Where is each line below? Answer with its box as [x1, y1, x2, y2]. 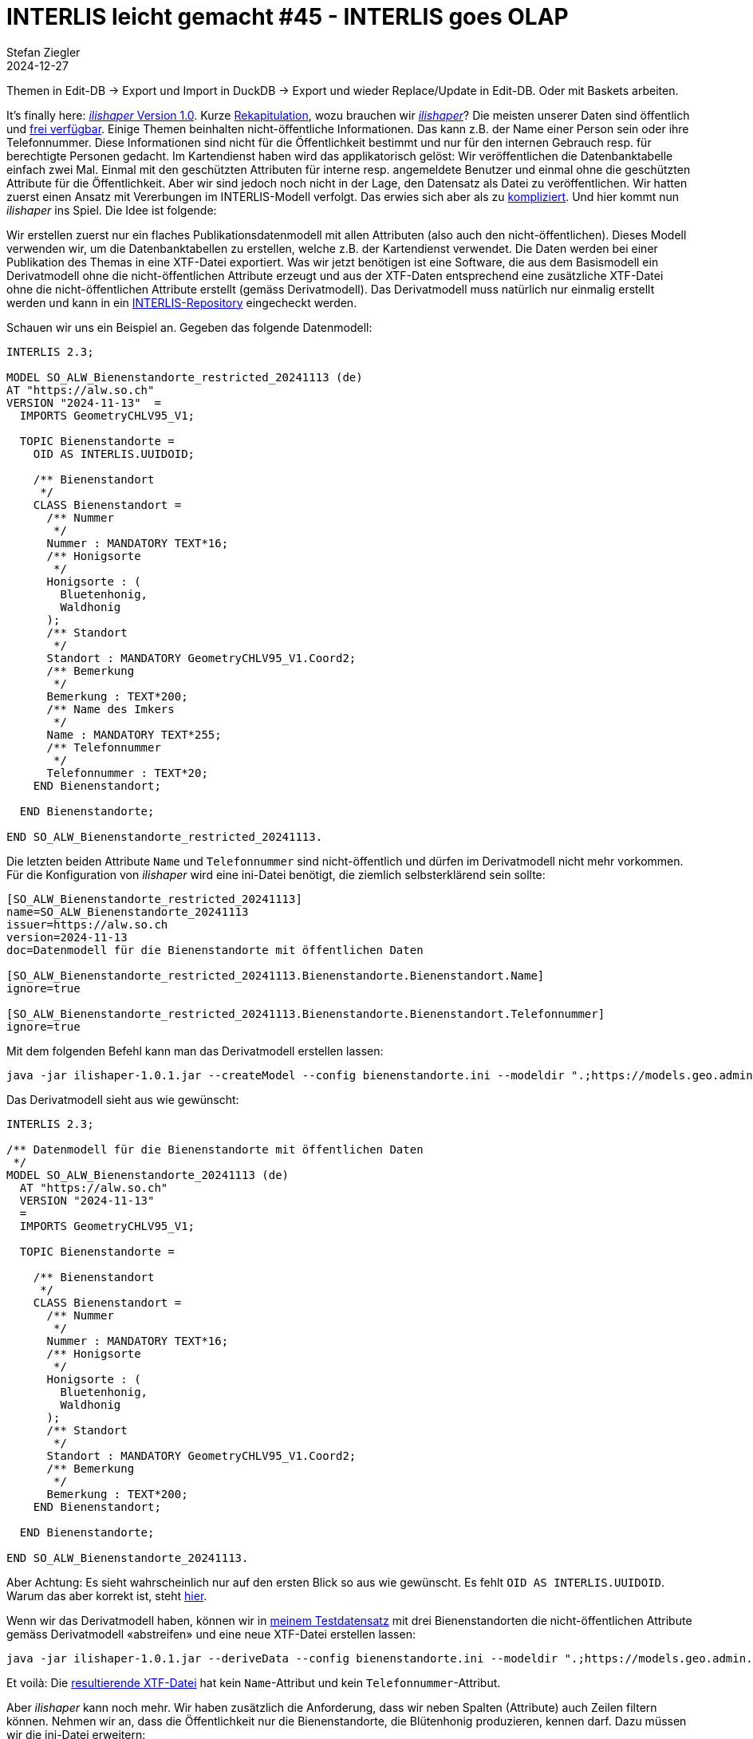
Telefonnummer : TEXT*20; [46, 766, 208, 779]
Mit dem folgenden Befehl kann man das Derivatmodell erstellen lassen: [6, 1043, 384, 1058]
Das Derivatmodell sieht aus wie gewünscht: [6, 1092, 239, 1106]
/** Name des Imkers [46, 702, 175, 716]
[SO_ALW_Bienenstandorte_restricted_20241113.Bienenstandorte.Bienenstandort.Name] [6, 968, 545, 982]
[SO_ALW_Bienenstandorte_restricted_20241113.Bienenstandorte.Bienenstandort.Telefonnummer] [6, 1007, 605, 1020]
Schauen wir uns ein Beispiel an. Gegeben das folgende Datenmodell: [6, 320, 373, 334]
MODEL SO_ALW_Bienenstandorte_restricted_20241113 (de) [6, 370, 363, 384]
